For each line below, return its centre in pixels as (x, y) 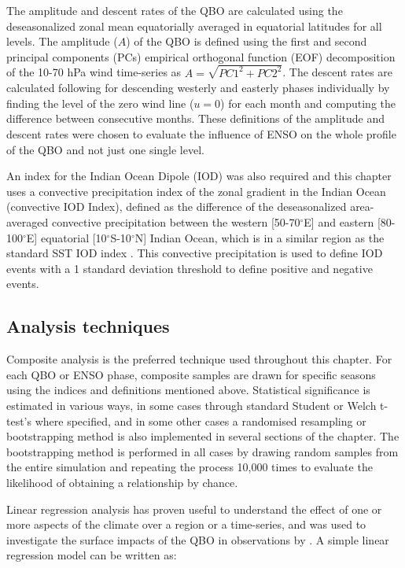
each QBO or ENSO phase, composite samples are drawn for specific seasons (191, 374)
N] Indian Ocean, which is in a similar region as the (260, 237)
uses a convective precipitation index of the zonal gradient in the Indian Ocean (196, 191)
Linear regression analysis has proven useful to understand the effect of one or (194, 509)
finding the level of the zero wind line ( (100, 103)
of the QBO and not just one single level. (105, 149)
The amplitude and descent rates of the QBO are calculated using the (175, 10)
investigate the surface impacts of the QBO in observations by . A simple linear (198, 539)
